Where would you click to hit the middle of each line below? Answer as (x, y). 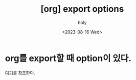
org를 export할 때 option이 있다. (68, 58)
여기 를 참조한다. (20, 73)
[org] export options (82, 9)
